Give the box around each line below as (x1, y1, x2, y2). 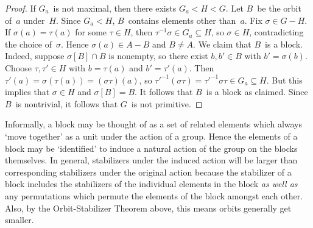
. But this (266, 73, 303, 86)
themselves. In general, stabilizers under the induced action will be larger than (5, 154, 298, 166)
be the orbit (257, 2, 301, 14)
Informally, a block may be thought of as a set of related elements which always (5, 118, 303, 130)
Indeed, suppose (5, 49, 65, 62)
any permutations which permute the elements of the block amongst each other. (5, 189, 303, 202)
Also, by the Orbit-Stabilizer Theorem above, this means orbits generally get (5, 201, 292, 214)
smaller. (5, 213, 34, 226)
